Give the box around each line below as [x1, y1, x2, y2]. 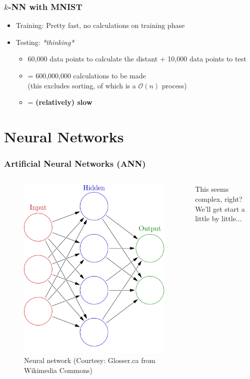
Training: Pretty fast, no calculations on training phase [15, 20, 185, 30]
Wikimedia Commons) [24, 365, 92, 375]
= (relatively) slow [27, 97, 92, 107]
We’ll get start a [195, 203, 245, 214]
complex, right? [195, 193, 242, 204]
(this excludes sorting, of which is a [27, 80, 136, 90]
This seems [195, 184, 229, 194]
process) [161, 80, 187, 90]
